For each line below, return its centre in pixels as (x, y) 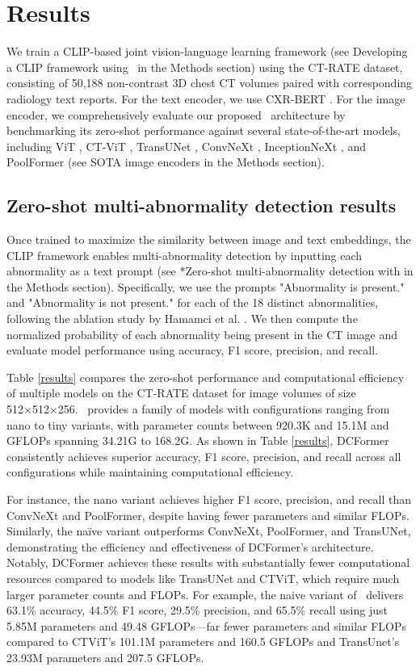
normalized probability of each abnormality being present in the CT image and (202, 334)
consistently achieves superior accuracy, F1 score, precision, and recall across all (204, 456)
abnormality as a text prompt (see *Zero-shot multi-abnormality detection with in (210, 271)
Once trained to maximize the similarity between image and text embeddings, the (209, 239)
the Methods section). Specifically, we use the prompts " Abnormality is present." (206, 286)
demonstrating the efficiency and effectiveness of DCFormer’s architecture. (190, 546)
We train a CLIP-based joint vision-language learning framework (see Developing (207, 51)
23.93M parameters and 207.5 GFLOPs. (105, 657)
